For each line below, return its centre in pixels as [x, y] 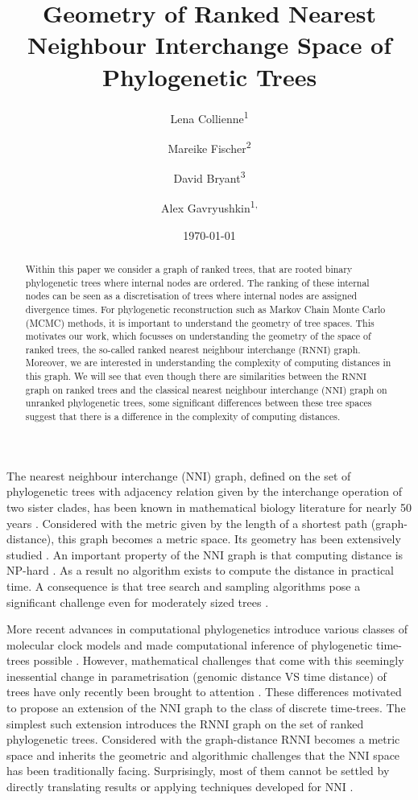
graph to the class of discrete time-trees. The [295, 708]
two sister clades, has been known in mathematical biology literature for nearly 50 [209, 507]
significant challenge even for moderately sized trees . [138, 602]
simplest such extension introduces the [101, 723]
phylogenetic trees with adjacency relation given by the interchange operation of [205, 491]
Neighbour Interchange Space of [209, 45]
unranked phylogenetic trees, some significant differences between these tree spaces [199, 403]
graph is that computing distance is [315, 554]
